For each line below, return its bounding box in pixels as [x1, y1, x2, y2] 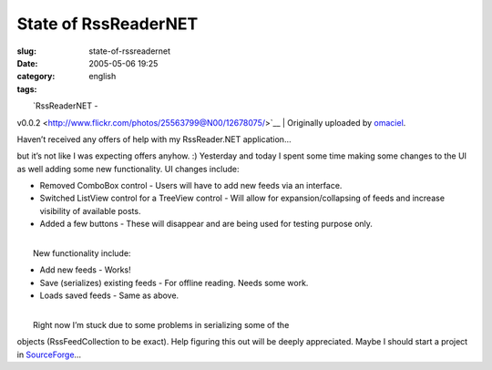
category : [16, 71, 56, 82]
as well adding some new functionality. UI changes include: [16, 163, 240, 174]
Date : [16, 57, 38, 68]
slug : [16, 46, 36, 57]
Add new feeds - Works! [39, 264, 131, 275]
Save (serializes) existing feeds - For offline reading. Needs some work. [39, 277, 309, 288]
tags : [16, 83, 37, 95]
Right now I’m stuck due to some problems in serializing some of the [33, 319, 290, 330]
